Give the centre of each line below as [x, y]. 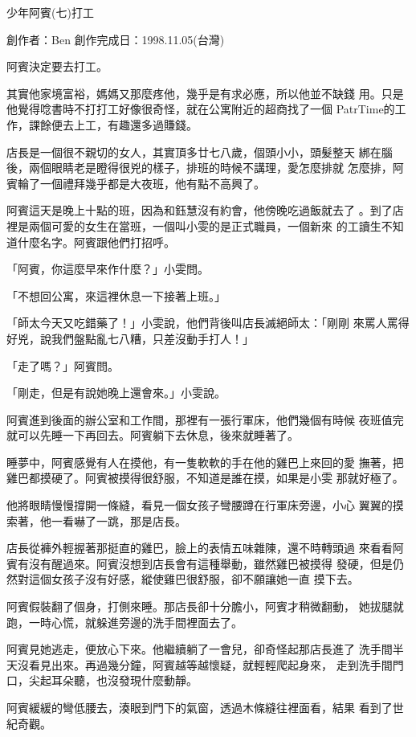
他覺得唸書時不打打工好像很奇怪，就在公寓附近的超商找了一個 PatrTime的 [201, 109]
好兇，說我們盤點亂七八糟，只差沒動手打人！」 [130, 338]
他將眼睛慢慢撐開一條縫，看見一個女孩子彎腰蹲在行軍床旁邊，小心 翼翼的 [200, 505]
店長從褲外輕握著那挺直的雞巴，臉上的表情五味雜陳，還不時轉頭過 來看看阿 [205, 548]
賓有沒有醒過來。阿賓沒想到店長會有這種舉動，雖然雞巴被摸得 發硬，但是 [200, 563]
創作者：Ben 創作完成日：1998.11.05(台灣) [116, 39]
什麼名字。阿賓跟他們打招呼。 [96, 242]
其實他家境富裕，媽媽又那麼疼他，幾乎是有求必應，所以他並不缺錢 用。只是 [205, 93]
